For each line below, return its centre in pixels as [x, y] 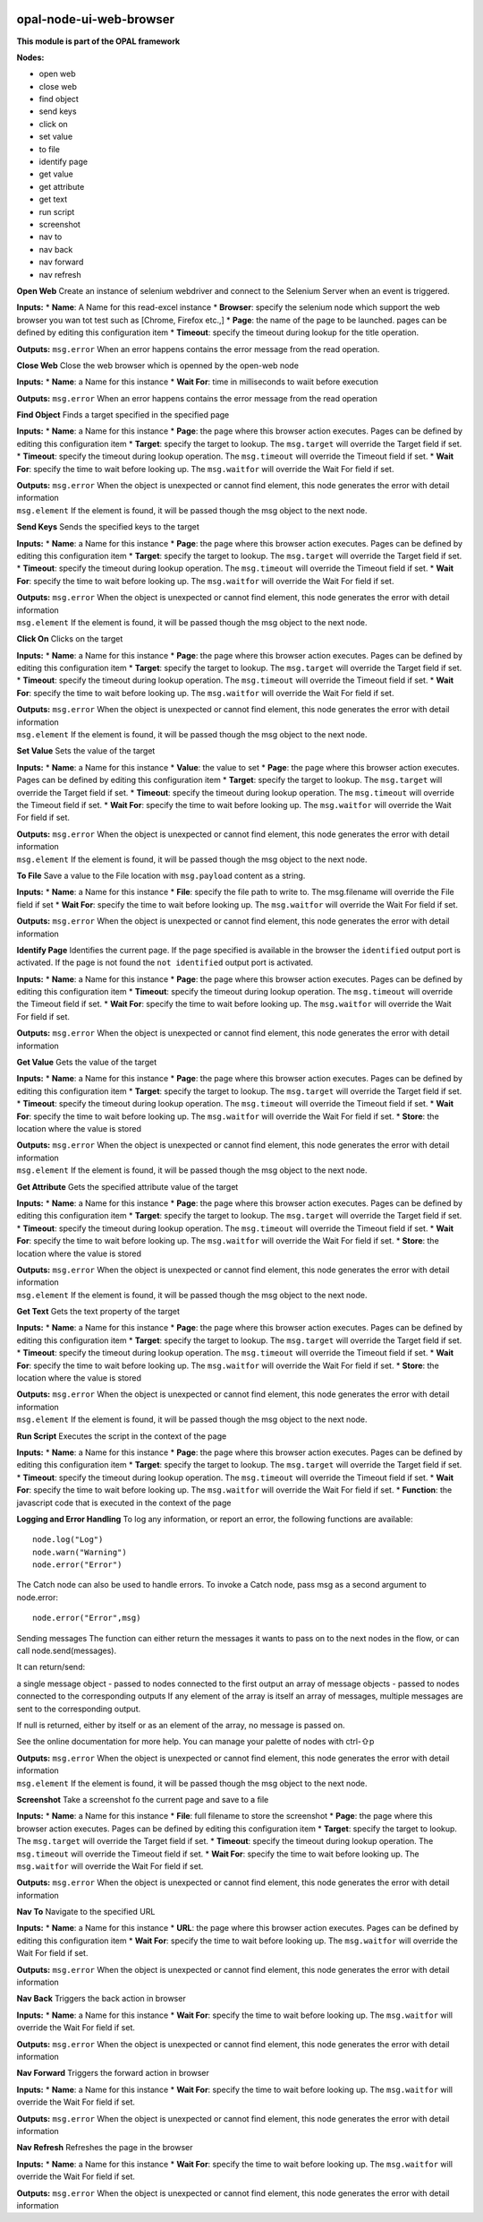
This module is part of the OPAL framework [98, 41]
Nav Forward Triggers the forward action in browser [113, 2073]
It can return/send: [51, 1667]
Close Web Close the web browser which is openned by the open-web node [158, 365]
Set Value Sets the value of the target [86, 751]
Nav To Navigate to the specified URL [86, 1912]
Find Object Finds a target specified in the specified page [123, 415]
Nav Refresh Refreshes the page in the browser [105, 2148]
